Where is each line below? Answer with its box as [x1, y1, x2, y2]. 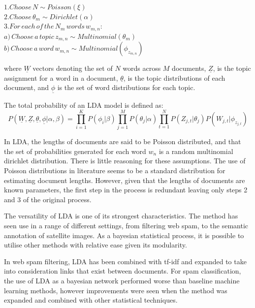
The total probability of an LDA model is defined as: [4, 99, 163, 110]
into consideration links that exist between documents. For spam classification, [4, 266, 241, 276]
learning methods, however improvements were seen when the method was [4, 285, 227, 295]
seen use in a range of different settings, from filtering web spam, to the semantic [4, 220, 249, 230]
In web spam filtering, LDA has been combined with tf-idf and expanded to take [4, 256, 247, 266]
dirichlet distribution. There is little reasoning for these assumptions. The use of [4, 155, 246, 166]
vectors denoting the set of [32, 63, 113, 73]
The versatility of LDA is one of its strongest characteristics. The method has [4, 211, 238, 221]
